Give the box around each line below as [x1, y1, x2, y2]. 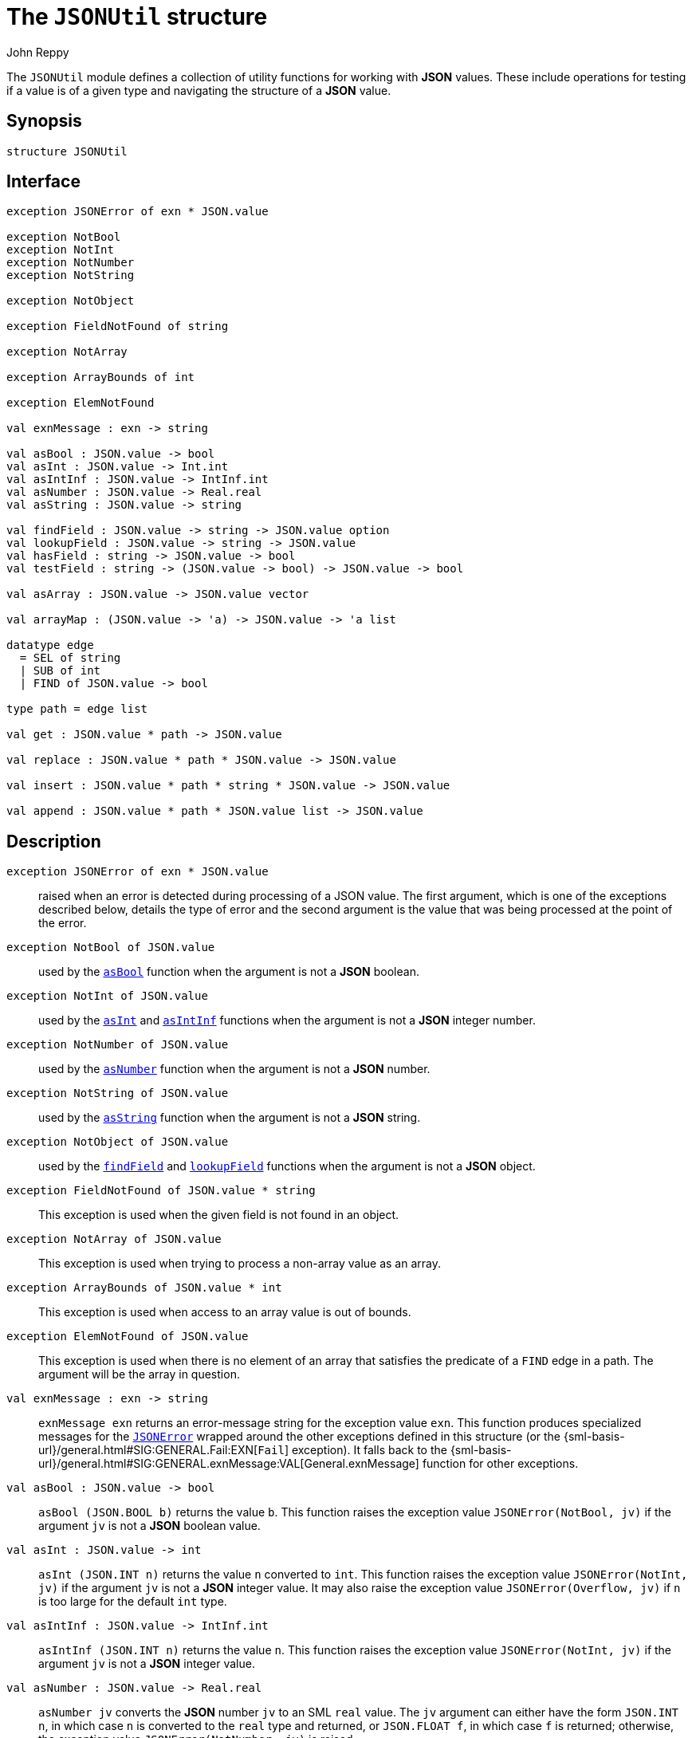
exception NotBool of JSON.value [6, 941, 215, 954]
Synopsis [6, 111, 82, 132]
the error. [38, 916, 87, 930]
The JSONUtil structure [6, 3, 268, 30]
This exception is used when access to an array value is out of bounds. [38, 1305, 411, 1319]
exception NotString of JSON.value [6, 1087, 229, 1100]
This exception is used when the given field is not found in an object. [38, 1208, 399, 1222]
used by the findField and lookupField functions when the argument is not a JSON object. [38, 1159, 536, 1174]
